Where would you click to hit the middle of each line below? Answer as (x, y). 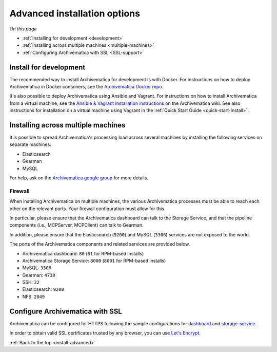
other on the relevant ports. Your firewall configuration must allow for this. (87, 209)
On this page (23, 29)
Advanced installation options (75, 13)
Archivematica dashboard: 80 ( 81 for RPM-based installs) (83, 253)
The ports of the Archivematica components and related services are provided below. (100, 244)
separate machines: (30, 144)
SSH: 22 (31, 282)
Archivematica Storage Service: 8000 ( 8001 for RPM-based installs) (94, 261)
